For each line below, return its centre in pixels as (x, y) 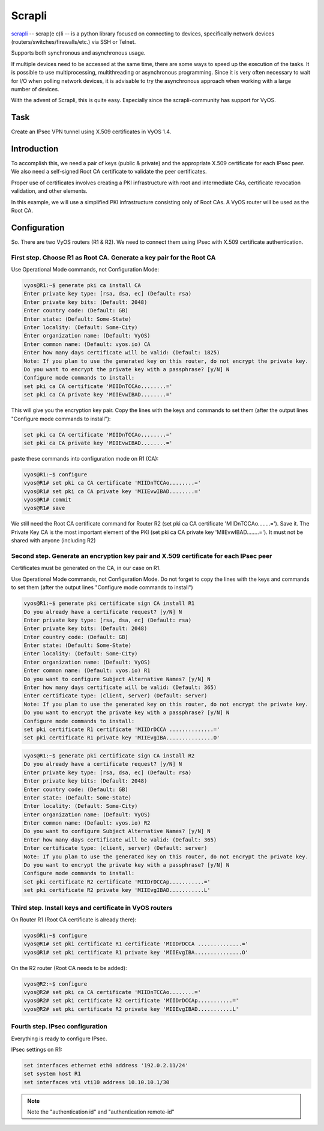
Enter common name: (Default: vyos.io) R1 (87, 671)
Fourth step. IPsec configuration (59, 1026)
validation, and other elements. (49, 191)
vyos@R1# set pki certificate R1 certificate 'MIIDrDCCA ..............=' (136, 944)
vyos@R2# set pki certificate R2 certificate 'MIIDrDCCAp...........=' (131, 1001)
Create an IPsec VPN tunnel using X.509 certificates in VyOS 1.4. (91, 132)
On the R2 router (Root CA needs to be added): (69, 968)
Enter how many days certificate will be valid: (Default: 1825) (122, 353)
